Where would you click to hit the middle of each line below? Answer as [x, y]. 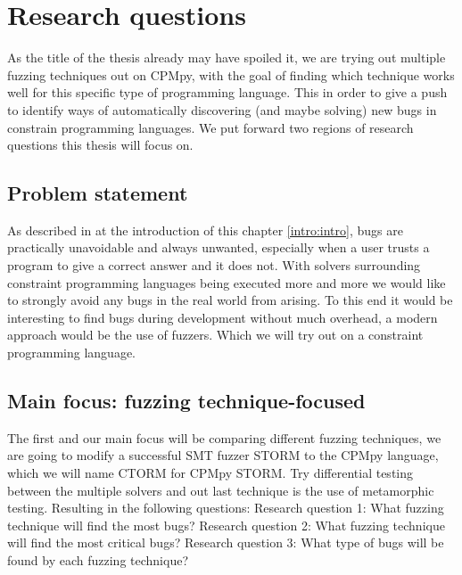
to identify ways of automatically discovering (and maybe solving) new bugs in [222, 109]
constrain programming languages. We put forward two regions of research [210, 127]
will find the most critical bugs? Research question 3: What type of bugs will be [226, 542]
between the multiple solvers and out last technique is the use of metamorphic [221, 490]
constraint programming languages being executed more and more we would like [227, 282]
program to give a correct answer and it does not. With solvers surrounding [214, 265]
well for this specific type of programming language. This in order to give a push [227, 92]
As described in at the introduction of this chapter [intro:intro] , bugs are [205, 230]
